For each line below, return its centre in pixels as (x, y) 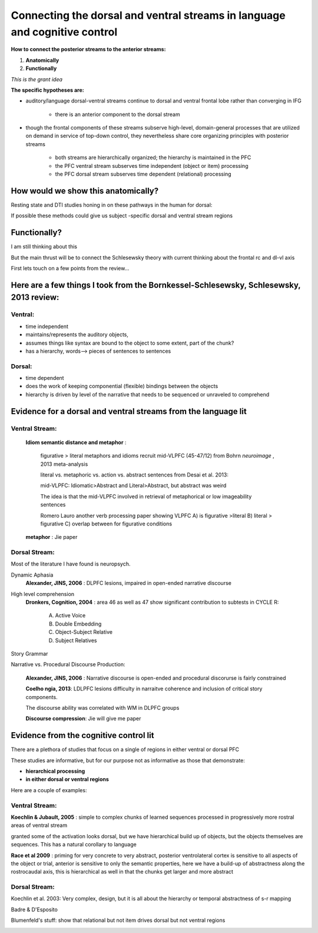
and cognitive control (64, 32)
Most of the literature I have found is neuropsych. (71, 564)
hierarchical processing (55, 771)
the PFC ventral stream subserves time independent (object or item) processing (152, 166)
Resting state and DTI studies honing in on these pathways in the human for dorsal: (112, 205)
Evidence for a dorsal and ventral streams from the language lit (129, 411)
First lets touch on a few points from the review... (70, 269)
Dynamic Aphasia (32, 575)
